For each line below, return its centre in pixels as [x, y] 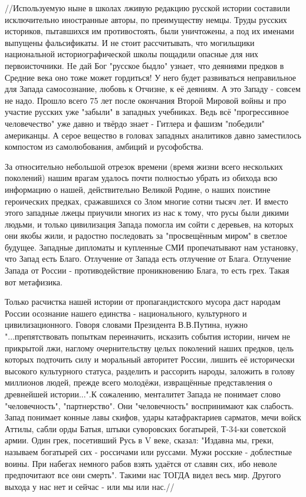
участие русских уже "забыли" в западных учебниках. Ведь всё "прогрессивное [147, 112]
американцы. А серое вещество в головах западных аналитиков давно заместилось [153, 135]
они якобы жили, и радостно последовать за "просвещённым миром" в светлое [146, 236]
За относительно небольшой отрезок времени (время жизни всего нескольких [144, 166]
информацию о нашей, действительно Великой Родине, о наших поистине [138, 189]
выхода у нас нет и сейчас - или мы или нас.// [90, 486]
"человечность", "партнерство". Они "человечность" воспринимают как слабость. [149, 405]
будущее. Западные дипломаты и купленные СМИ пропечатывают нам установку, [152, 247]
